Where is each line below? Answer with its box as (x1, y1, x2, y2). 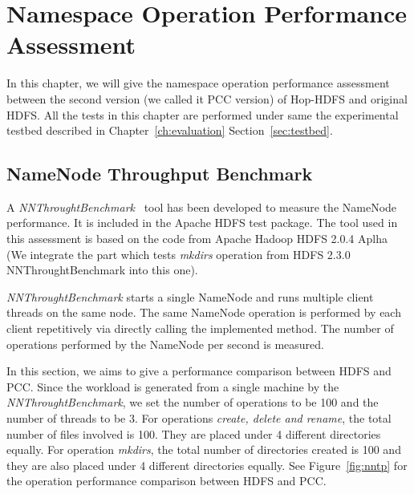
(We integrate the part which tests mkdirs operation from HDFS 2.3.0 (6, 245, 351, 262)
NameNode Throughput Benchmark (6, 161, 313, 186)
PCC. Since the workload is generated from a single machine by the (6, 378, 339, 395)
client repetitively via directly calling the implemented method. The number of (6, 320, 394, 337)
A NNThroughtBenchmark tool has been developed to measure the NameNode (6, 198, 397, 215)
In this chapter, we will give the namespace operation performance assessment (6, 75, 390, 91)
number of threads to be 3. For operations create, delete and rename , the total (6, 410, 392, 427)
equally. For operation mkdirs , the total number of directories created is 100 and (6, 441, 401, 458)
